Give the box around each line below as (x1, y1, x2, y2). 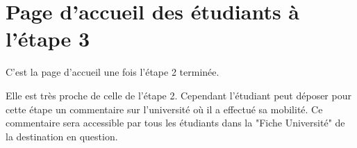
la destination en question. (6, 129, 118, 143)
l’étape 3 (6, 24, 90, 53)
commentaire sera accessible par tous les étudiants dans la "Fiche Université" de (6, 115, 345, 130)
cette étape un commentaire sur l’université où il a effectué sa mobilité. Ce (6, 101, 323, 116)
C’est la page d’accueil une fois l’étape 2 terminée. (6, 65, 219, 79)
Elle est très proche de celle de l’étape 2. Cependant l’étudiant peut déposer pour (6, 88, 351, 102)
